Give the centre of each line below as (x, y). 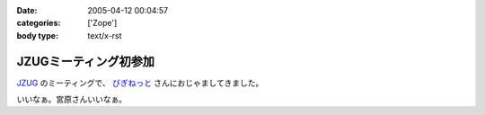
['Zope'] (102, 23)
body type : (37, 35)
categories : (39, 23)
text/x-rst (105, 35)
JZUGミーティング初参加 (86, 62)
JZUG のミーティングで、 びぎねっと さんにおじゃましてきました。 (140, 83)
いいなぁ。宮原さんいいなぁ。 (72, 100)
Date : (27, 10)
